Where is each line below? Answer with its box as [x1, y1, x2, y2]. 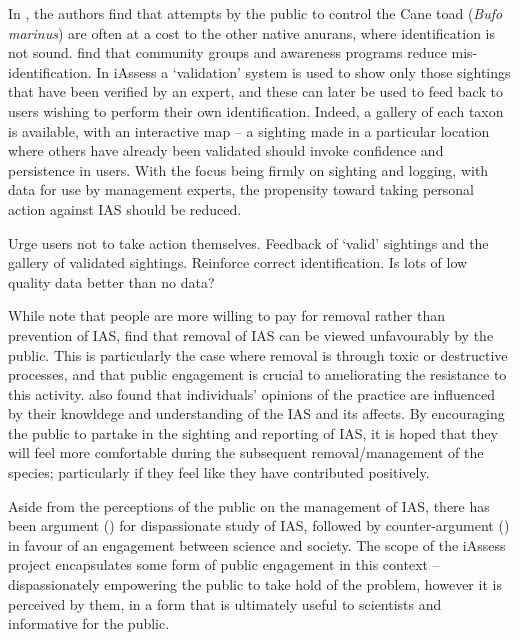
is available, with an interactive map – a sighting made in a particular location [8, 120, 490, 141]
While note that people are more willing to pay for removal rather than [8, 305, 445, 326]
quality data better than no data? [8, 271, 215, 292]
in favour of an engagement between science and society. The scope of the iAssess [8, 534, 506, 555]
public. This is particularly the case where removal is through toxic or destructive [8, 344, 508, 365]
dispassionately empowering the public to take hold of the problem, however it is [8, 574, 502, 595]
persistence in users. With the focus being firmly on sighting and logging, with [8, 159, 489, 180]
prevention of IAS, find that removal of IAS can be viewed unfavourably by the [8, 324, 494, 345]
